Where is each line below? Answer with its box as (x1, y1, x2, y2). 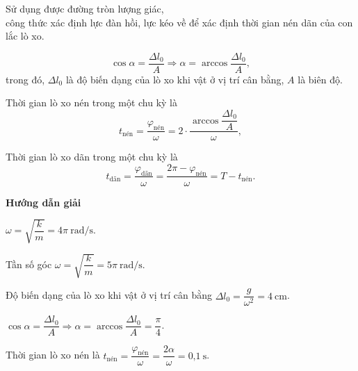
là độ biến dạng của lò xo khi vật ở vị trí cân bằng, (65, 72, 284, 86)
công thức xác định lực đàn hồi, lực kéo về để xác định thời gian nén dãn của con (6, 15, 353, 29)
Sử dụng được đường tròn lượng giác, (6, 1, 164, 15)
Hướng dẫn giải (6, 195, 81, 209)
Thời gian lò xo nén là (6, 347, 100, 362)
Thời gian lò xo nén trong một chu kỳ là (6, 95, 177, 110)
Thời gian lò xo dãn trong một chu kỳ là (6, 149, 178, 164)
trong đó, (6, 72, 45, 86)
